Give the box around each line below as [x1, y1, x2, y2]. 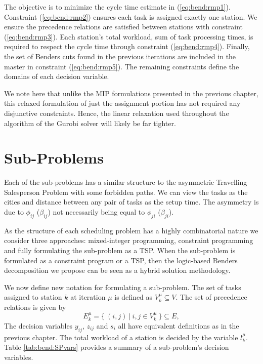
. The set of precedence [176, 292, 247, 302]
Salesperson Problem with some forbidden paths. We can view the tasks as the [4, 186, 248, 197]
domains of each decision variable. [4, 71, 109, 82]
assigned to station [4, 292, 62, 302]
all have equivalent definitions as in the [118, 320, 239, 331]
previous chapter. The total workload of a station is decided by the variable [4, 332, 238, 342]
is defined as [114, 292, 153, 302]
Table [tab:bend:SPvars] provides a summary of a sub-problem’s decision [4, 342, 229, 352]
